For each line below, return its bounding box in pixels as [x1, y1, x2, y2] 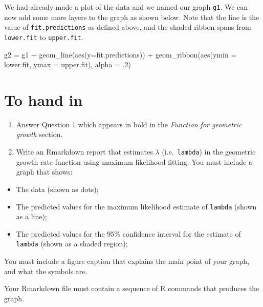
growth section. [16, 129, 63, 140]
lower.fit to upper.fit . [4, 31, 83, 42]
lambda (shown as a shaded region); [16, 238, 128, 249]
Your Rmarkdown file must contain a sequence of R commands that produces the [4, 283, 259, 294]
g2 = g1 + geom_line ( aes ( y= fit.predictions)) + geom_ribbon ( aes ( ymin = [4, 49, 237, 60]
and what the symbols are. [4, 265, 87, 276]
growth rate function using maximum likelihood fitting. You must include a [16, 156, 252, 167]
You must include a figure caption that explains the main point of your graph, [4, 256, 250, 266]
